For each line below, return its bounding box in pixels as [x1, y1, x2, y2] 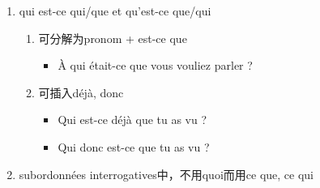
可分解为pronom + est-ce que [38, 29, 187, 46]
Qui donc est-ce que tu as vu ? [58, 138, 210, 155]
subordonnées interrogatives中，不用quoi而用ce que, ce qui [19, 165, 314, 182]
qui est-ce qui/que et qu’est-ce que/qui [19, 2, 211, 19]
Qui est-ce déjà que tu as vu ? [58, 111, 207, 128]
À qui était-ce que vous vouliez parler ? [58, 57, 253, 74]
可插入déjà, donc [38, 83, 124, 100]
